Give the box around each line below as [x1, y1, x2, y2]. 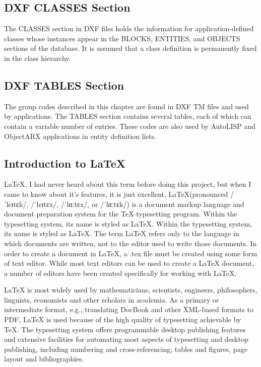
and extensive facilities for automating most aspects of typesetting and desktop [4, 334, 248, 344]
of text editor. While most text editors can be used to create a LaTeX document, [4, 258, 254, 268]
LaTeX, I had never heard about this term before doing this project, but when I [4, 179, 251, 189]
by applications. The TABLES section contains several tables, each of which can [4, 111, 251, 121]
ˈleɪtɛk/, [4, 198, 29, 209]
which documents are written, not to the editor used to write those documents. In [4, 238, 257, 248]
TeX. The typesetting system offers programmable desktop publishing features [4, 324, 246, 334]
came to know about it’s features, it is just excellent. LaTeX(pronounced [4, 188, 228, 199]
